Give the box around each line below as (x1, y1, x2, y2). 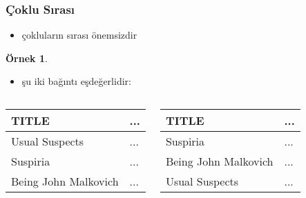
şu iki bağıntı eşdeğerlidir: (21, 74, 131, 88)
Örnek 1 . (6, 50, 48, 65)
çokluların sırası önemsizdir (21, 28, 137, 42)
